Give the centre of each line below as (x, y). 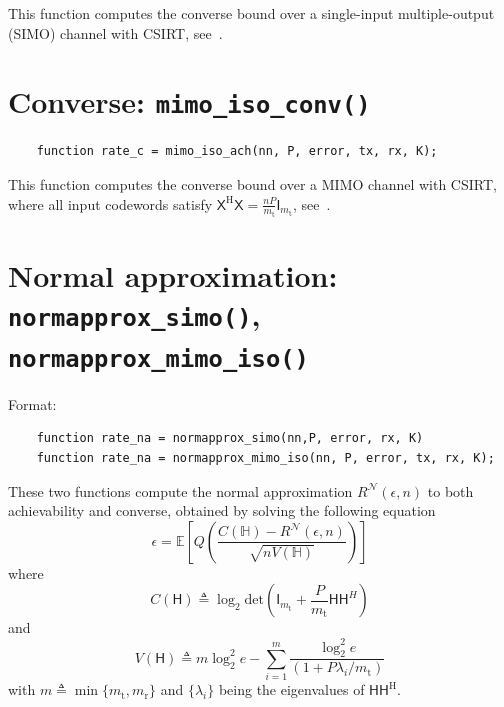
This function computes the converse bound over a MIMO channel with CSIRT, (252, 184)
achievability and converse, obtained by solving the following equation (222, 510)
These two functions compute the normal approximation (180, 490)
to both (450, 490)
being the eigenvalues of (291, 689)
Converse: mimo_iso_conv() (189, 101)
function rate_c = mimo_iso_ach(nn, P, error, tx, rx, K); (237, 151)
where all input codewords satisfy (110, 203)
